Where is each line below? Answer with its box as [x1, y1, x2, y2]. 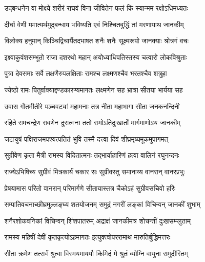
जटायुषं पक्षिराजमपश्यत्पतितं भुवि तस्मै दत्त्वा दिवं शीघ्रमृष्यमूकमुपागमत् [4, 133, 168, 144]
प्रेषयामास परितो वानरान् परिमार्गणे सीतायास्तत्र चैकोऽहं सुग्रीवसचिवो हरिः [4, 183, 176, 193]
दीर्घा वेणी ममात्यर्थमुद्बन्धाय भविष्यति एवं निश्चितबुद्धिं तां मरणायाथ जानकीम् [4, 19, 184, 29]
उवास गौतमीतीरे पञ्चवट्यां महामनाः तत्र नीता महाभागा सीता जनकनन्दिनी [4, 101, 180, 111]
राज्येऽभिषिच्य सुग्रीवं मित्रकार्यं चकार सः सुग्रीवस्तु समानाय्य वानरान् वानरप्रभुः [4, 166, 185, 176]
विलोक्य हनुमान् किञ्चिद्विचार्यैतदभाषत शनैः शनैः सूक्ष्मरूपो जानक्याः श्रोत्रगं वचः [4, 36, 189, 46]
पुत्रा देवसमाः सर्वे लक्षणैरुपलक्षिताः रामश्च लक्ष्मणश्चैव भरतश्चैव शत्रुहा [4, 68, 167, 78]
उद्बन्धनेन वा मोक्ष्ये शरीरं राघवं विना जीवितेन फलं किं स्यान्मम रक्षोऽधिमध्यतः [4, 3, 188, 13]
